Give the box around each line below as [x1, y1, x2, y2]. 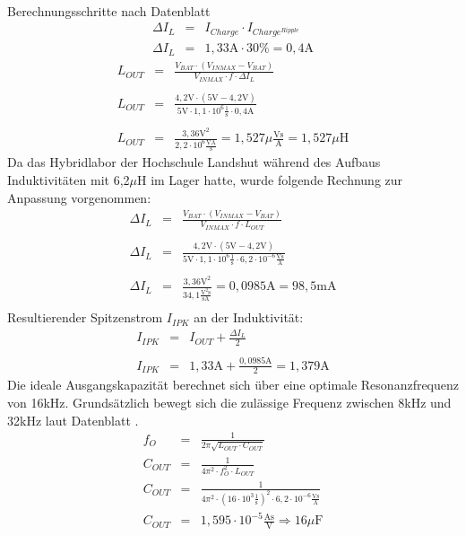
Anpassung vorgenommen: [7, 188, 151, 206]
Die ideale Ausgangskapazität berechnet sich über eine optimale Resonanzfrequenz [7, 375, 460, 394]
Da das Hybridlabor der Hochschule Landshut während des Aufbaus [7, 153, 381, 171]
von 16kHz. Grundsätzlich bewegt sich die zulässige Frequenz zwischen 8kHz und [7, 393, 452, 412]
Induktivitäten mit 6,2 [7, 170, 130, 189]
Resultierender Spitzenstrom [7, 308, 163, 327]
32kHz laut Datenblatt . [7, 410, 139, 429]
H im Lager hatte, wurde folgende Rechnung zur [136, 170, 403, 189]
